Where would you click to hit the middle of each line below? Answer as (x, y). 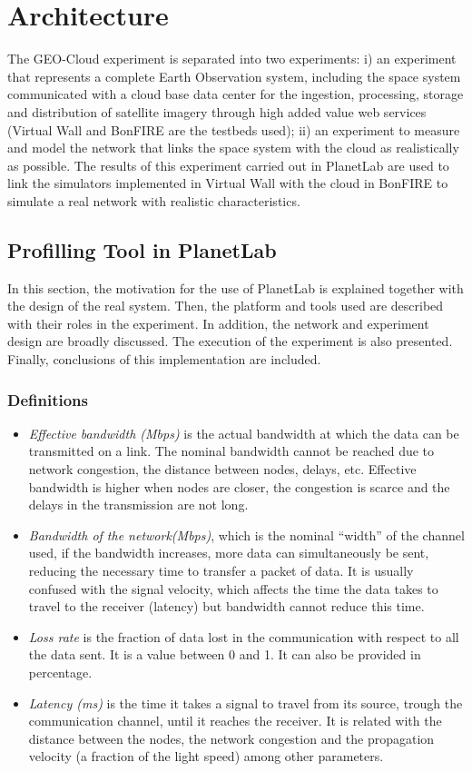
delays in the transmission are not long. (138, 505)
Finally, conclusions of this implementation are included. (164, 359)
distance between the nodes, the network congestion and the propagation (231, 738)
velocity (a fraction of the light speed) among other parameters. (206, 756)
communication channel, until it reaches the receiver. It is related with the (235, 721)
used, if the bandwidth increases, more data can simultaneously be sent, (229, 553)
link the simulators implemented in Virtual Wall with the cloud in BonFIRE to (228, 183)
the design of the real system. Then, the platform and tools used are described (226, 306)
